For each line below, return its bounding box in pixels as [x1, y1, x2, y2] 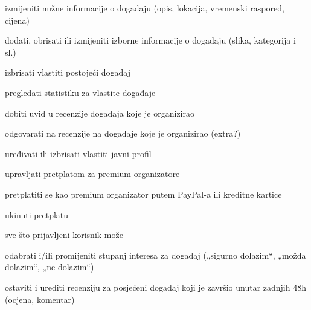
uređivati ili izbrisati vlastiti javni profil [5, 147, 152, 160]
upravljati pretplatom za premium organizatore [5, 167, 180, 180]
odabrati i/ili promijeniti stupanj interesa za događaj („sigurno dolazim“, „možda [5, 248, 306, 261]
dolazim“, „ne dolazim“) [5, 260, 94, 273]
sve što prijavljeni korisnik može [5, 228, 123, 241]
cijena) [5, 13, 30, 26]
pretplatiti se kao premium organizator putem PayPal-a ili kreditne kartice [5, 187, 282, 200]
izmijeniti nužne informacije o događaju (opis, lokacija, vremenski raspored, [5, 2, 284, 14]
